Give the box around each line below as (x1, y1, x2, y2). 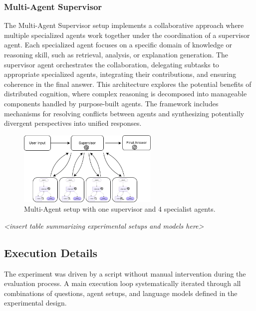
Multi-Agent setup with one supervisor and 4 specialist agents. (24, 204, 216, 214)
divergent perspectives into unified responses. (4, 118, 142, 128)
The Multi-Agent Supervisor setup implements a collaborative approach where (4, 20, 244, 30)
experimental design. (4, 298, 67, 308)
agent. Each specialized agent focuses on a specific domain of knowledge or (4, 39, 233, 50)
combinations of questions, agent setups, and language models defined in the (4, 288, 238, 298)
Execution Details (4, 245, 98, 260)
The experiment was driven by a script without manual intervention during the (4, 268, 246, 279)
